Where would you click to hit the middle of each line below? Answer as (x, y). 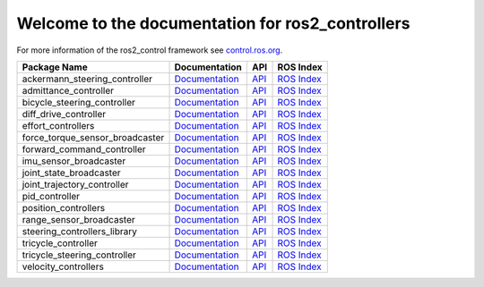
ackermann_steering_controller (87, 79)
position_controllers (64, 207)
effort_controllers (58, 125)
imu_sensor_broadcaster (74, 161)
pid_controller (51, 196)
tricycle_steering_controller (79, 255)
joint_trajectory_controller (75, 184)
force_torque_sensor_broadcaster (93, 137)
